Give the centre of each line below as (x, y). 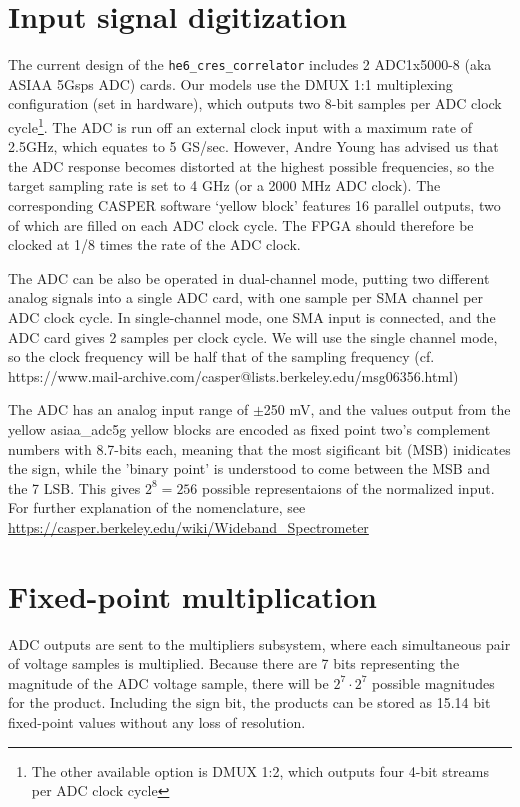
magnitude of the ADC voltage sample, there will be (168, 682)
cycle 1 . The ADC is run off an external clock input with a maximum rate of (240, 125)
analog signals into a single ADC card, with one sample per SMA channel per (246, 297)
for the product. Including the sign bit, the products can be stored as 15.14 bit (249, 702)
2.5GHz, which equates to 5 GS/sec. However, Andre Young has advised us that (253, 146)
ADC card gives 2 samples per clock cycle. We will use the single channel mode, (253, 336)
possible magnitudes (433, 682)
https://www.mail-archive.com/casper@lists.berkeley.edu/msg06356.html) (233, 375)
